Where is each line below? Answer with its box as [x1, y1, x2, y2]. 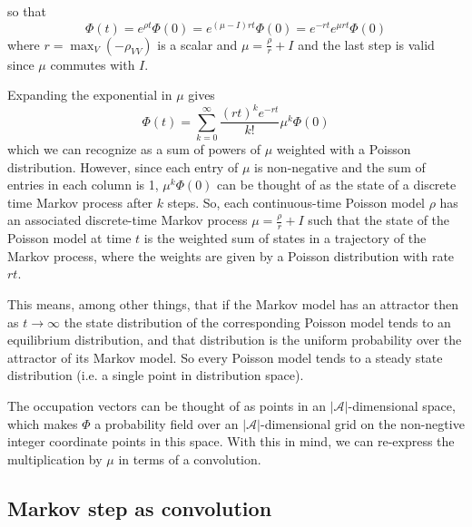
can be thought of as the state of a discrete [217, 175, 457, 194]
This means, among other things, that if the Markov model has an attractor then [7, 295, 459, 314]
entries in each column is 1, [7, 175, 159, 194]
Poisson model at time [7, 229, 132, 248]
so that [7, 2, 46, 20]
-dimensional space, [348, 396, 456, 415]
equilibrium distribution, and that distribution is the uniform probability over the [7, 330, 462, 349]
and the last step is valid [298, 34, 435, 54]
